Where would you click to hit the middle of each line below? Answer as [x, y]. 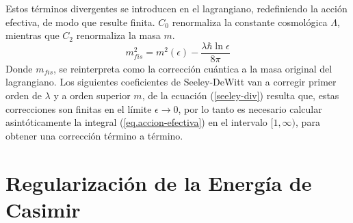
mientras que [32, 35]
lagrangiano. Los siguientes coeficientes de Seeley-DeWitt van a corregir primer [171, 82]
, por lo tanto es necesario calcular [250, 108]
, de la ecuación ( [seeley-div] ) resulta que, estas [240, 95]
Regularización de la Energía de [159, 182]
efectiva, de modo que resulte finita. [80, 22]
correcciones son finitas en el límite [79, 108]
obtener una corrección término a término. [94, 135]
